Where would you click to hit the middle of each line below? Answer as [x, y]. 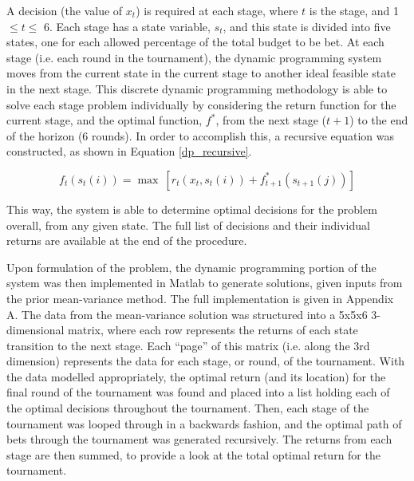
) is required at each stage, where [217, 10]
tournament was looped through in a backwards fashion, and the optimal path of [204, 423]
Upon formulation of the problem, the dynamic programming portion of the [191, 267]
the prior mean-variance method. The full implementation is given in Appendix [200, 298]
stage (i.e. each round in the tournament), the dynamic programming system [194, 57]
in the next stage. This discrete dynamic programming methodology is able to [197, 88]
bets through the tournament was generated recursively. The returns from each [199, 439]
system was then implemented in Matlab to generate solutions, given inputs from [205, 283]
